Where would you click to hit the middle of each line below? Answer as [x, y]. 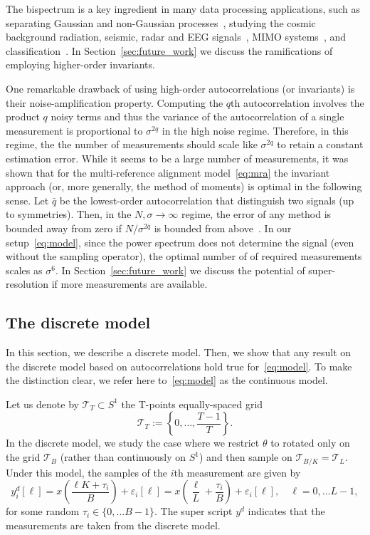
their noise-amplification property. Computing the [115, 102]
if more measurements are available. [129, 284]
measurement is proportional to [74, 130]
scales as [24, 270]
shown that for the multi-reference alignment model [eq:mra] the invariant [168, 172]
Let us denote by [42, 404]
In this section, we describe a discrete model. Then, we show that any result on [179, 352]
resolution [27, 284]
